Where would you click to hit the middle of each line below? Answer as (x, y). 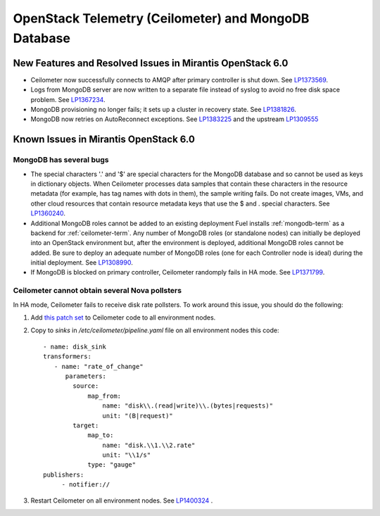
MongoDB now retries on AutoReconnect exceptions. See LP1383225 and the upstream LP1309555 (175, 119)
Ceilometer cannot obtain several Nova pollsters (97, 291)
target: (86, 425)
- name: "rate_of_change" (99, 366)
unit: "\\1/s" (127, 455)
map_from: (104, 396)
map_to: (101, 435)
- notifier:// (86, 485)
